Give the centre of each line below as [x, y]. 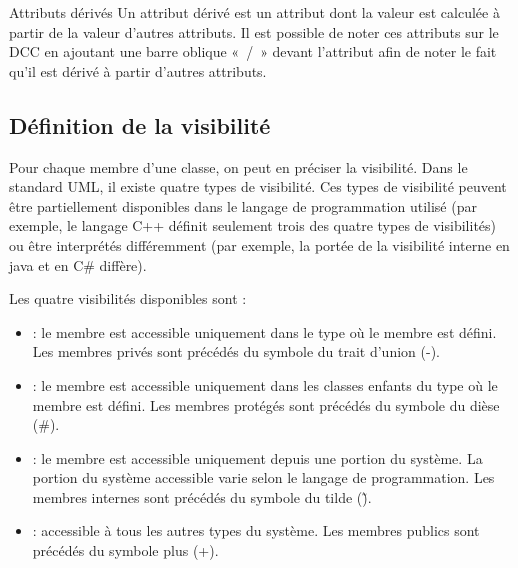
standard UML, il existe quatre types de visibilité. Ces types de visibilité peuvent [258, 186]
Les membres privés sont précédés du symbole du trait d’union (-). [236, 351]
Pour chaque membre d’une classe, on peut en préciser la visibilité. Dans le [238, 166]
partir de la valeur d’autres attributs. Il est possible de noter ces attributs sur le [254, 31]
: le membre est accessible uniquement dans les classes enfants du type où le [265, 384]
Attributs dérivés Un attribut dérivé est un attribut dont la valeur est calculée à [254, 12]
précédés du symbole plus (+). [125, 550]
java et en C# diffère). [78, 264]
